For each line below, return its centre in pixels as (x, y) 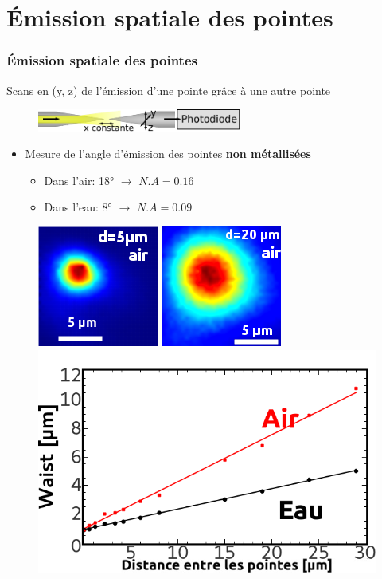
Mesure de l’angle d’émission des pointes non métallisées (168, 154)
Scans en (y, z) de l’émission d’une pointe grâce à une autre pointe (169, 90)
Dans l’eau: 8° (78, 207)
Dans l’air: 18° (79, 180)
